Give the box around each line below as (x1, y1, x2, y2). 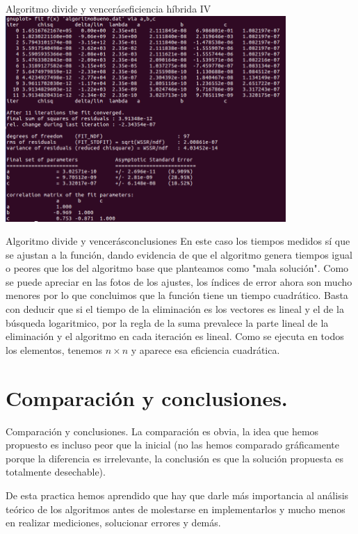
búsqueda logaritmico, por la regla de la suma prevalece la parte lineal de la (6, 315, 329, 330)
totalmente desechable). (6, 464, 106, 479)
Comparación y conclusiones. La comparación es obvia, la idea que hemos (6, 423, 319, 438)
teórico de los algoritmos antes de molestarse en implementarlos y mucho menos (6, 501, 345, 516)
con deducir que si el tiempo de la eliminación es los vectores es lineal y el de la (6, 302, 344, 316)
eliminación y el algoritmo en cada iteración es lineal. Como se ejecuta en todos (6, 329, 344, 343)
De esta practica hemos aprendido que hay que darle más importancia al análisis (6, 487, 349, 502)
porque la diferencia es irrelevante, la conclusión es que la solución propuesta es (6, 451, 343, 465)
